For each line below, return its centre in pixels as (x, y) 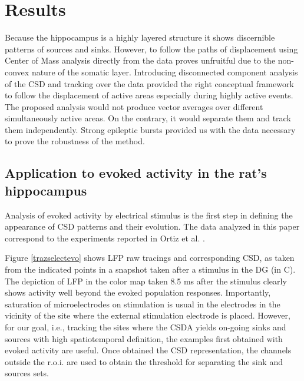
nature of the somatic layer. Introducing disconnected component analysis (165, 72)
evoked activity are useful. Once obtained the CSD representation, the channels (148, 350)
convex (17, 72)
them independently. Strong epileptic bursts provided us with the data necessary (150, 129)
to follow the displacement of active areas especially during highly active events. (149, 95)
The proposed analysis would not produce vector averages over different (134, 106)
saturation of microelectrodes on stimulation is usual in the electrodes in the (143, 304)
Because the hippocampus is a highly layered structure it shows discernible (140, 37)
